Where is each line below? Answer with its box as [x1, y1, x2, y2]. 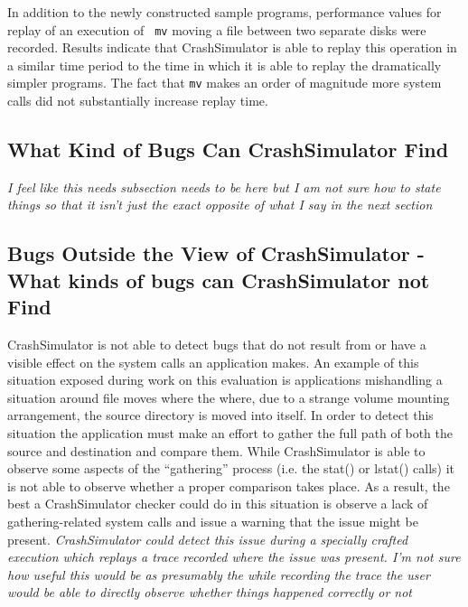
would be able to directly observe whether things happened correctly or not [7, 583, 412, 602]
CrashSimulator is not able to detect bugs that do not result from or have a [7, 335, 426, 354]
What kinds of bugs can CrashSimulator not [7, 266, 430, 294]
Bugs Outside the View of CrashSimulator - [7, 239, 425, 267]
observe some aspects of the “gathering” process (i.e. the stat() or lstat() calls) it [7, 459, 455, 478]
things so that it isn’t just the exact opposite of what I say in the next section [7, 195, 433, 214]
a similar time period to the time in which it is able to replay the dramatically [7, 55, 442, 74]
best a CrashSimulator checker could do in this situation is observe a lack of [7, 494, 428, 513]
